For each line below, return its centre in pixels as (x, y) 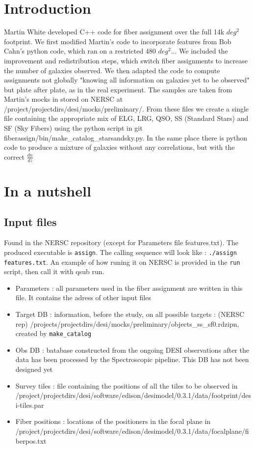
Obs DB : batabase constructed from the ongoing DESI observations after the (132, 350)
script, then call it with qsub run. (54, 271)
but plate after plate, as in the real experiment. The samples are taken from (118, 89)
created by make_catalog (53, 333)
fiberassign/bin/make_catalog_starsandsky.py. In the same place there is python (126, 137)
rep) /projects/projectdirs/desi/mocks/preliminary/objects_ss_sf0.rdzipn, (127, 323)
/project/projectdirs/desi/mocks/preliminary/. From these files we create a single (127, 108)
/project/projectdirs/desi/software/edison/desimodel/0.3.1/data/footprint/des (133, 395)
